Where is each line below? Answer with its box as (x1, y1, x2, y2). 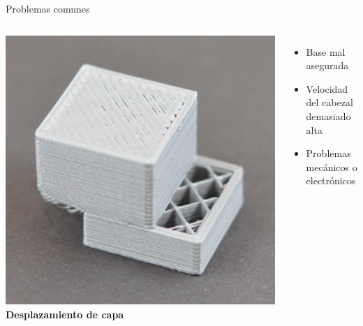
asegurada (306, 58, 349, 73)
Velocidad (306, 81, 348, 96)
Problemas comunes (6, 1, 90, 15)
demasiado (306, 108, 351, 123)
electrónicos (306, 173, 356, 188)
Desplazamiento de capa (6, 306, 124, 321)
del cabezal (306, 95, 353, 110)
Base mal (306, 44, 346, 59)
